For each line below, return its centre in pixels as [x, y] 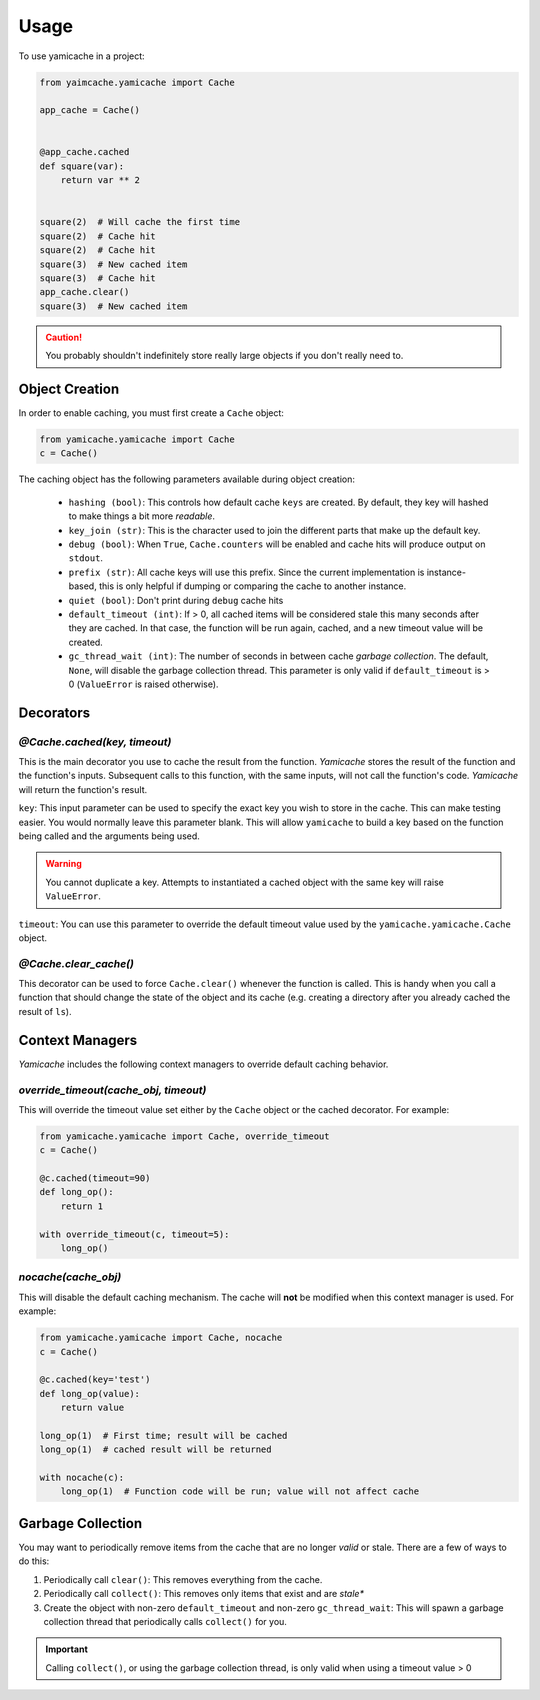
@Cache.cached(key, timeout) [95, 742]
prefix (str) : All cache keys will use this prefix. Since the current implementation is [246, 572]
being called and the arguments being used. [109, 836]
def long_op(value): [89, 1393]
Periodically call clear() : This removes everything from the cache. [183, 1579]
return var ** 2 [100, 180]
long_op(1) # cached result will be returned [155, 1449]
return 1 [82, 1206]
